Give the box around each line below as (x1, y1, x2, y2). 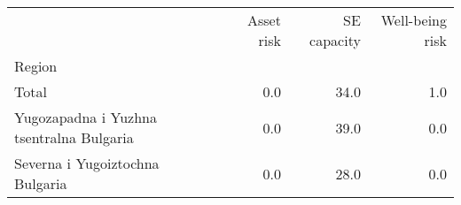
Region (14, 56, 58, 76)
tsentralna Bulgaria (14, 127, 134, 148)
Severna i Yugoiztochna (14, 153, 160, 173)
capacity (309, 30, 361, 50)
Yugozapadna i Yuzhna (14, 107, 157, 127)
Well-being (380, 10, 447, 30)
